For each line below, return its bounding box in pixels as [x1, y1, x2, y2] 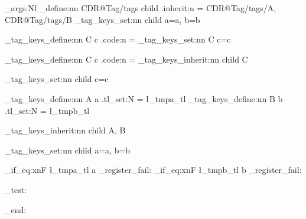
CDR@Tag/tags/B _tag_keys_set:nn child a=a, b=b [5, 13, 200, 25]
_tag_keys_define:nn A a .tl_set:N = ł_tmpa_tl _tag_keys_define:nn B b [5, 92, 283, 104]
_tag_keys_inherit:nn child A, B [5, 124, 126, 136]
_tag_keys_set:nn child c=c [5, 73, 109, 85]
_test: [5, 183, 27, 195]
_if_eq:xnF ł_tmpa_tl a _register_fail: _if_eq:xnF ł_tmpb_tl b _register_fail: [5, 164, 302, 176]
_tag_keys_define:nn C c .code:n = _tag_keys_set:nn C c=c [5, 33, 231, 45]
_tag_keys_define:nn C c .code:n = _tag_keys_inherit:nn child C [5, 53, 248, 65]
